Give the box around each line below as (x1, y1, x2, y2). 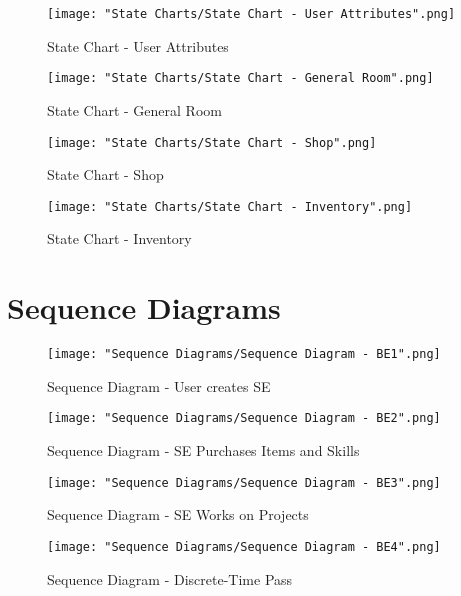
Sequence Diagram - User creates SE (47, 375, 271, 396)
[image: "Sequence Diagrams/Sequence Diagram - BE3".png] (47, 475, 441, 490)
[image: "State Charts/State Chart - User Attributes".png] (47, 7, 456, 21)
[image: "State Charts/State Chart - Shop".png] (47, 135, 377, 150)
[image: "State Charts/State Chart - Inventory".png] (47, 199, 413, 214)
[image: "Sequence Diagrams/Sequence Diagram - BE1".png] (47, 347, 441, 362)
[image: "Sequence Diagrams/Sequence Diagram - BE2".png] (47, 411, 441, 426)
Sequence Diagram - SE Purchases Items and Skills (47, 440, 360, 461)
